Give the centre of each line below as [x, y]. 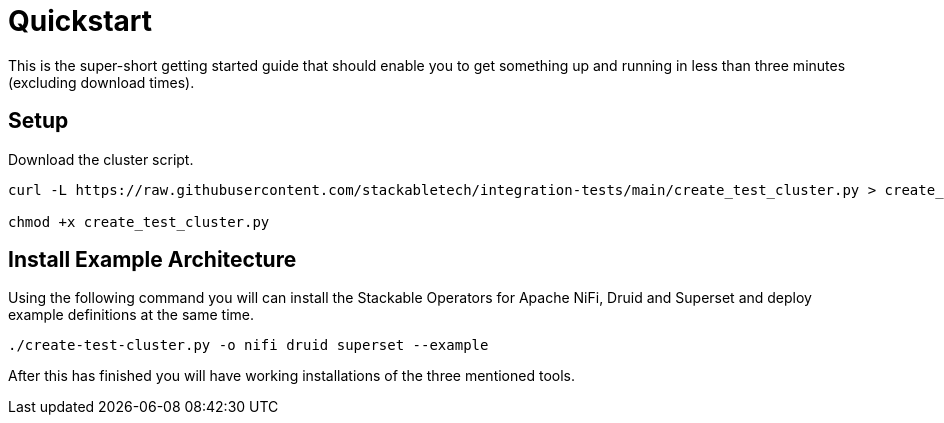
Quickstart [80, 21]
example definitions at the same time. [131, 315]
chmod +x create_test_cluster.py [139, 221]
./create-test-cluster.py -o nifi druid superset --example [248, 345]
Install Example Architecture [152, 260]
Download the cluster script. [101, 159]
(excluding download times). [101, 82]
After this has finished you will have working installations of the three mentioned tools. [291, 376]
